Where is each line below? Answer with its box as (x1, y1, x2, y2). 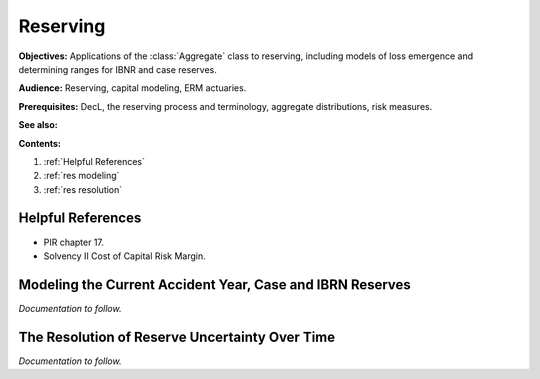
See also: (18, 119, 59, 131)
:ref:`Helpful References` (43, 155, 145, 167)
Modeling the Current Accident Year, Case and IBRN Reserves (18, 276, 412, 293)
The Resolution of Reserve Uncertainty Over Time (18, 328, 336, 345)
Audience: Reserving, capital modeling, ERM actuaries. (18, 82, 247, 94)
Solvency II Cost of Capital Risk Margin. (43, 250, 207, 262)
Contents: (18, 137, 62, 149)
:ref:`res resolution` (43, 183, 123, 195)
